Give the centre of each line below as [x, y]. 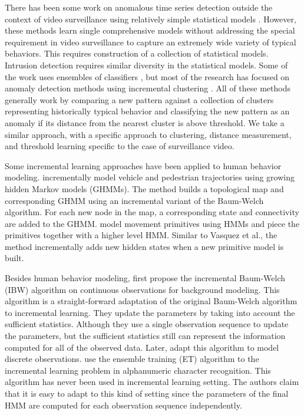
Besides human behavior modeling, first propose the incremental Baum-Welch [145, 278]
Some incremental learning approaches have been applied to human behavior [143, 165]
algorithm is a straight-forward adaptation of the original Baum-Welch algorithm [151, 301]
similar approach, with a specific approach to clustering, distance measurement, [148, 134]
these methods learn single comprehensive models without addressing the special [150, 30]
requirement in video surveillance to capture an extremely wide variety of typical [151, 42]
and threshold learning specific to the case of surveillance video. [120, 146]
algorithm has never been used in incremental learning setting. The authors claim [152, 382]
